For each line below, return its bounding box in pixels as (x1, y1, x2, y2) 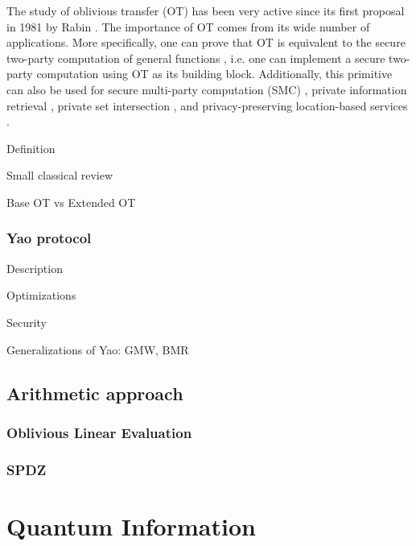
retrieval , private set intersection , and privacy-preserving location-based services (6, 97, 408, 114)
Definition (6, 139, 56, 156)
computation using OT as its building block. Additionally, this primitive (36, 65, 393, 82)
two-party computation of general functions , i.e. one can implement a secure (6, 49, 385, 66)
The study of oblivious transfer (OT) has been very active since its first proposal (6, 2, 405, 19)
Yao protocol (6, 228, 92, 248)
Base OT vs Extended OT (6, 193, 136, 210)
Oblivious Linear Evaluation (6, 422, 192, 442)
